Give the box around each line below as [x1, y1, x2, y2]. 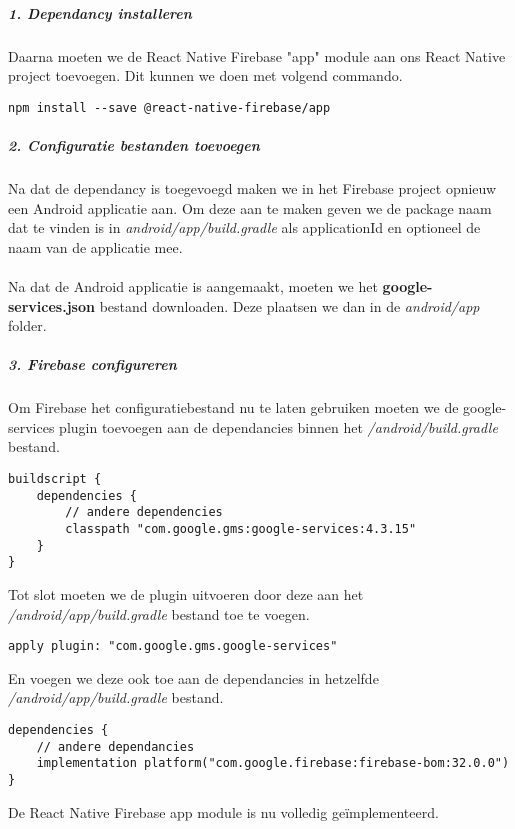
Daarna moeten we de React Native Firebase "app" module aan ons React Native [8, 45, 506, 66]
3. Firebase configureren [8, 354, 177, 375]
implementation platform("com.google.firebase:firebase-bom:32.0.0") [36, 756, 510, 771]
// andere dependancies [36, 739, 195, 754]
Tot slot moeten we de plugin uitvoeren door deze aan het [8, 584, 364, 604]
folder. [8, 315, 47, 336]
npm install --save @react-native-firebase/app [8, 100, 331, 115]
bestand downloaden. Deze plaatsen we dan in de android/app [99, 295, 480, 316]
